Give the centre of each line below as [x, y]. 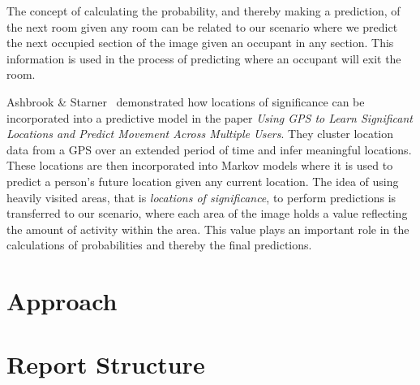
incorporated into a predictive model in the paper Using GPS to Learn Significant [210, 117]
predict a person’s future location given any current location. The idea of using [203, 181]
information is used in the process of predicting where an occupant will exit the [204, 58]
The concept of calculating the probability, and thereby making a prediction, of [204, 11]
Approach [62, 301]
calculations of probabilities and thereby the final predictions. [159, 245]
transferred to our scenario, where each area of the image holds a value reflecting [207, 213]
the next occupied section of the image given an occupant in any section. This [200, 43]
